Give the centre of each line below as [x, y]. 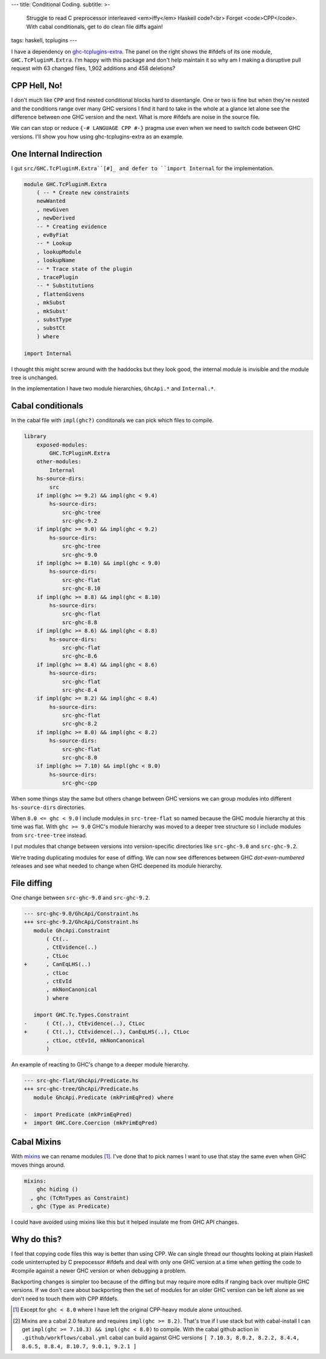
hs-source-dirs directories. [48, 807]
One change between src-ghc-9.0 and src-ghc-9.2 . [81, 897]
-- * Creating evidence [72, 226]
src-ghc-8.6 [80, 656]
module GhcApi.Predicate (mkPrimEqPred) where [104, 1097]
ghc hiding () [57, 1190]
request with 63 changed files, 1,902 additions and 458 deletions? [93, 68]
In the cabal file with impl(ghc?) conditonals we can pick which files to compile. [112, 421]
